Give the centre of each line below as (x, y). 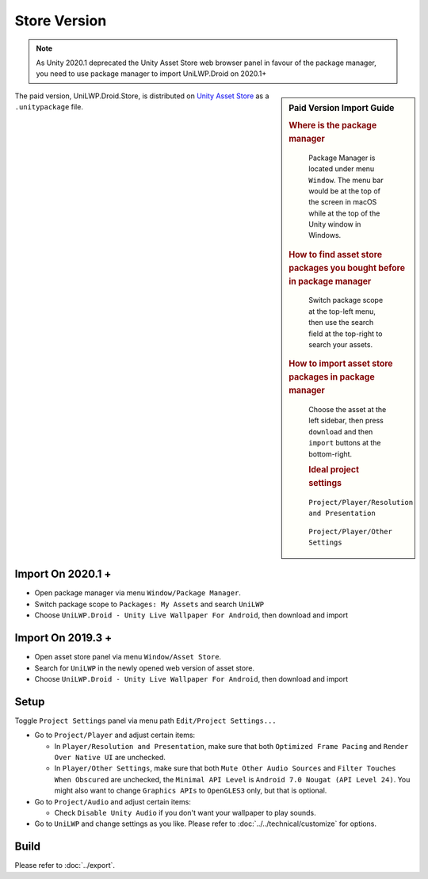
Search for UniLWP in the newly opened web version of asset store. (145, 668)
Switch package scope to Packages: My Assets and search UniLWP (149, 604)
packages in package (332, 377)
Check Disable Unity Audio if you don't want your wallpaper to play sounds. (185, 812)
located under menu (342, 169)
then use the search (341, 323)
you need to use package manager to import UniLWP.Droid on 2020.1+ (151, 74)
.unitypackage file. (49, 107)
